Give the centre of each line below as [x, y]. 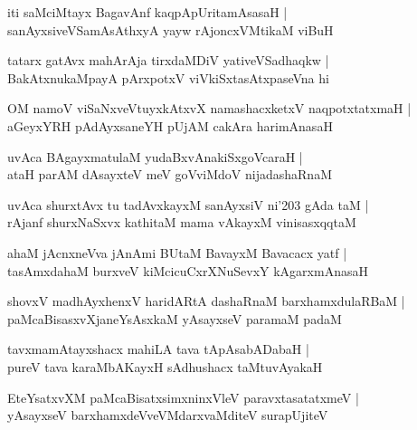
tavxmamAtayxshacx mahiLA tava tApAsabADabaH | [158, 349]
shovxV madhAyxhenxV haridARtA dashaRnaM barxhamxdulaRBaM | [206, 301]
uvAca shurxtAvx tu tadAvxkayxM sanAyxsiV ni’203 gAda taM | [188, 204]
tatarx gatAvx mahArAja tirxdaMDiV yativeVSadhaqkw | [168, 60]
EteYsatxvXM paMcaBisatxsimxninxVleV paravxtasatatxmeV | [183, 397]
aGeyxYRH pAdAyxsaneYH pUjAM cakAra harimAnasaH [170, 125]
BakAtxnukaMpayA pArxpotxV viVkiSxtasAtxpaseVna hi [168, 77]
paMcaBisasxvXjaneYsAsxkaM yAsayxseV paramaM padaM [175, 318]
